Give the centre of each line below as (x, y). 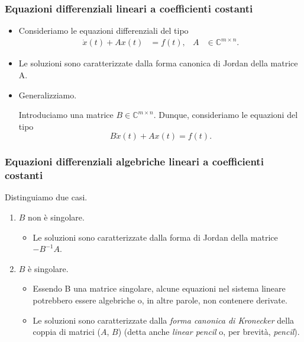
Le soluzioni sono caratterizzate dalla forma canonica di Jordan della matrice (158, 63)
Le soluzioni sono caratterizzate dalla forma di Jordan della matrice (155, 237)
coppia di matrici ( (67, 332)
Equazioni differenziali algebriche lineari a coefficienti (134, 162)
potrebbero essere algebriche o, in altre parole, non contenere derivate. (160, 300)
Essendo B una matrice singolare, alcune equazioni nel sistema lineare (159, 288)
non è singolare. (56, 217)
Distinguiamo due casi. (46, 197)
